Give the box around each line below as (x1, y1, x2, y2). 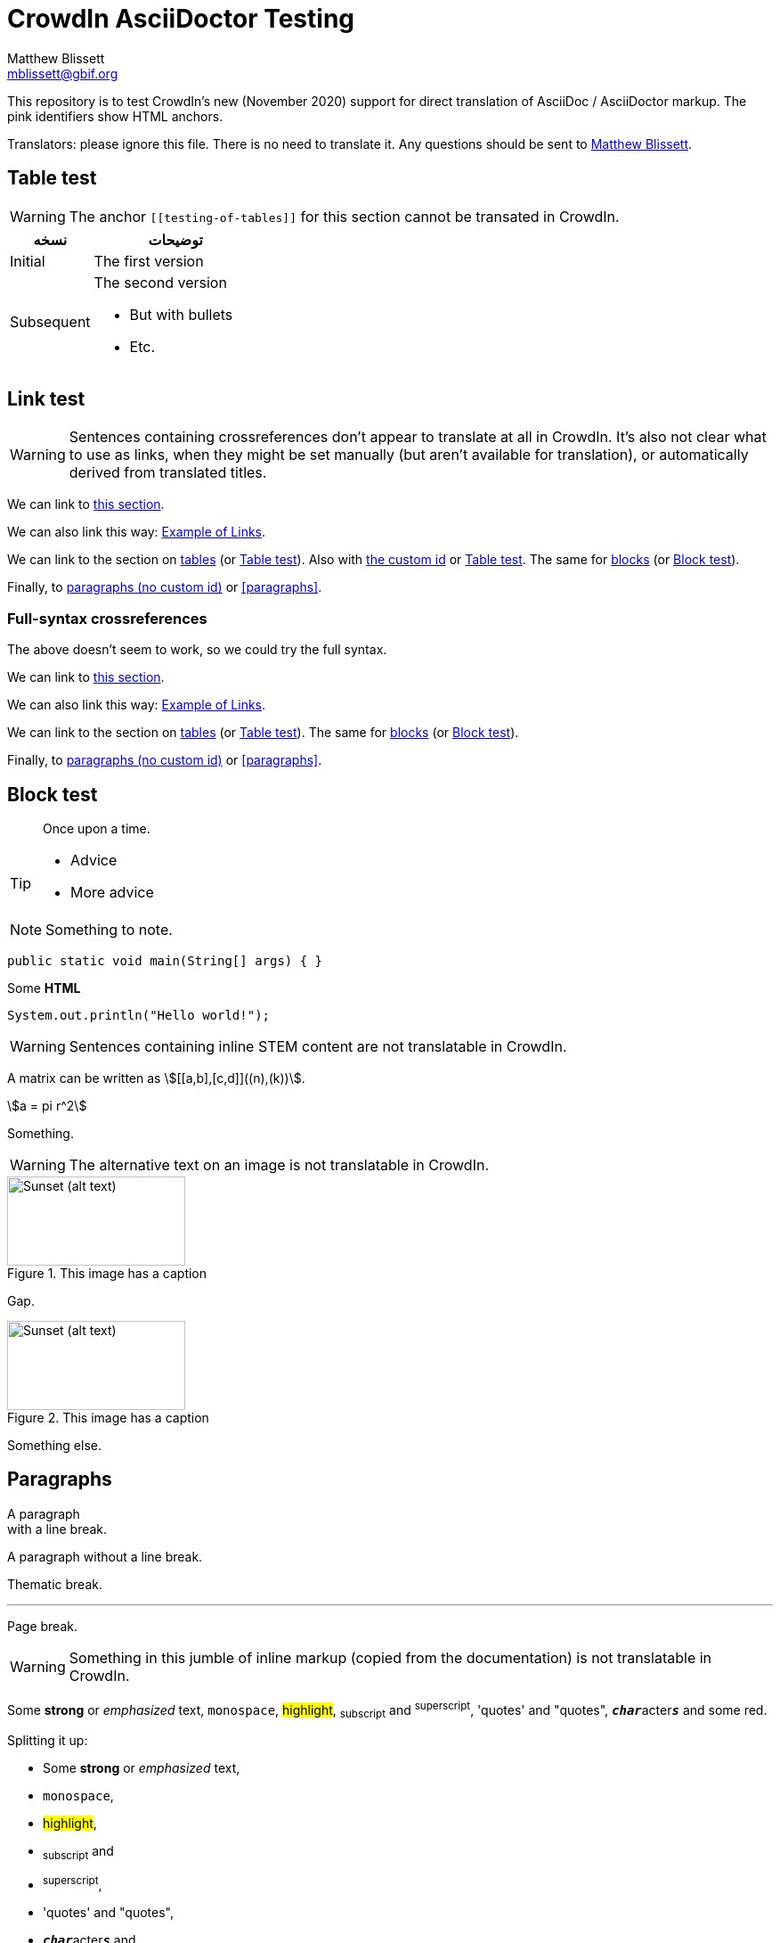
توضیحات (148, 230, 203, 249)
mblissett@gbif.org (7, 65, 118, 81)
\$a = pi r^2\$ (7, 1098, 87, 1114)
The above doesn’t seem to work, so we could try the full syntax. (7, 642, 387, 658)
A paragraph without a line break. (7, 1548, 203, 1564)
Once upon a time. (43, 821, 150, 837)
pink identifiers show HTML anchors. (7, 108, 223, 124)
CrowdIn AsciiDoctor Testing (7, 4, 355, 34)
